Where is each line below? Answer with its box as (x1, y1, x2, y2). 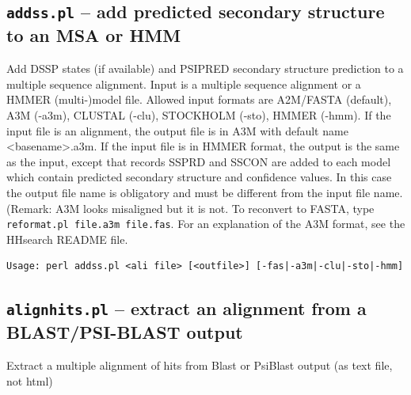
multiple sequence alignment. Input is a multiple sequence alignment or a (6, 75, 361, 92)
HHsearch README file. (6, 230, 128, 247)
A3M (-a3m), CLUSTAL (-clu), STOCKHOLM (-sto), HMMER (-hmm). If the (6, 106, 391, 123)
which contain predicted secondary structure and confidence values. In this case (6, 169, 392, 185)
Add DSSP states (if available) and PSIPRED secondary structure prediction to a (6, 60, 404, 77)
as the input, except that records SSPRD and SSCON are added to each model (6, 153, 391, 169)
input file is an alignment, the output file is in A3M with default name (6, 122, 348, 139)
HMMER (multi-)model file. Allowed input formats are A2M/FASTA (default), (6, 91, 392, 108)
